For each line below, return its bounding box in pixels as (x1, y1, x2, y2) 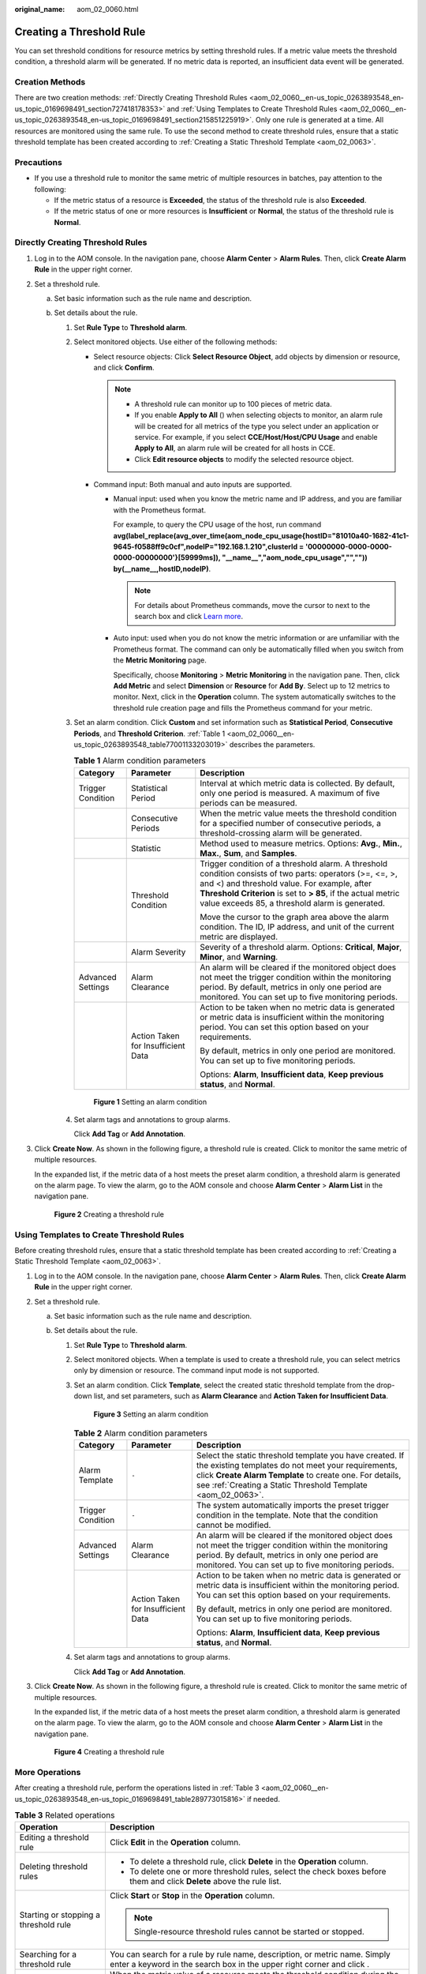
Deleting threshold (19, 1861, 88, 1872)
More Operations (14, 1766, 81, 1777)
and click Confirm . (93, 362, 155, 372)
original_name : (14, 5, 65, 13)
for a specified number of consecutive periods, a (200, 817, 382, 828)
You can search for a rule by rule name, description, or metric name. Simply (110, 1949, 390, 1960)
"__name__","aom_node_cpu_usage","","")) (222, 553, 368, 562)
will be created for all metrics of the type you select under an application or (134, 421, 379, 430)
